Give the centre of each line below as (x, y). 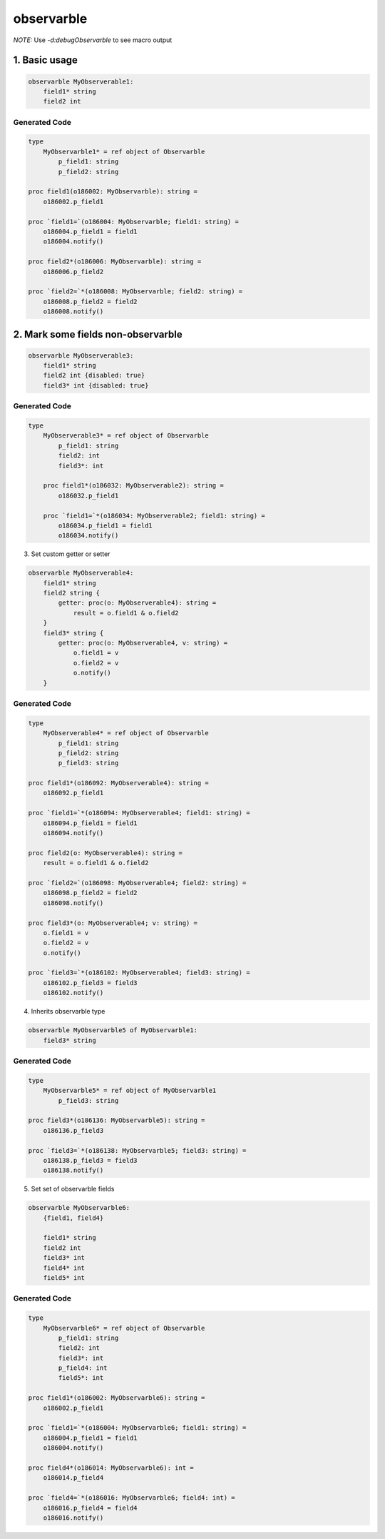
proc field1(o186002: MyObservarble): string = (113, 192)
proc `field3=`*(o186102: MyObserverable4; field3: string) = (139, 973)
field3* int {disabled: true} (96, 385)
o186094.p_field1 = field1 (91, 823)
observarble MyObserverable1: (81, 81)
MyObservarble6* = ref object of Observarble (124, 1328)
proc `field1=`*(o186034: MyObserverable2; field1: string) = (154, 515)
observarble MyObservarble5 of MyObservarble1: (113, 1030)
